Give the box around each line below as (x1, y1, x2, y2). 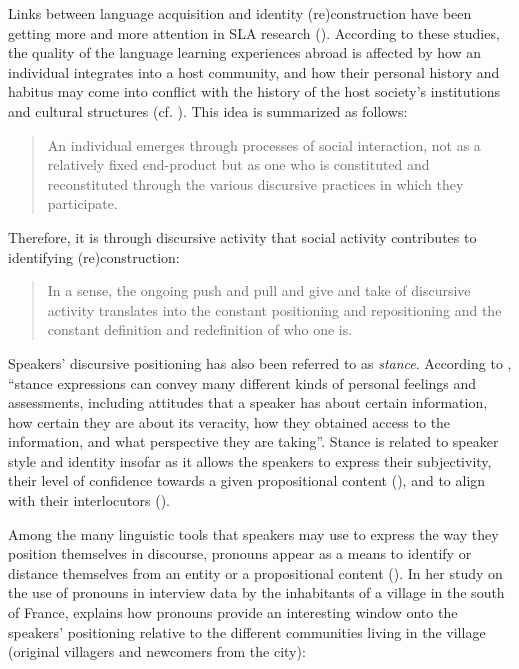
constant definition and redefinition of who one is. (47, 319, 353, 340)
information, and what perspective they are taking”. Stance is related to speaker (8, 431, 499, 452)
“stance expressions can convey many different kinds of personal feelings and (8, 372, 477, 393)
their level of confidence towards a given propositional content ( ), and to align (8, 470, 486, 491)
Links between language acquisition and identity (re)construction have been (8, 3, 472, 23)
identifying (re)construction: (8, 246, 180, 267)
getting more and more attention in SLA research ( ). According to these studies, (8, 22, 500, 43)
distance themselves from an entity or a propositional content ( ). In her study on (8, 562, 503, 583)
